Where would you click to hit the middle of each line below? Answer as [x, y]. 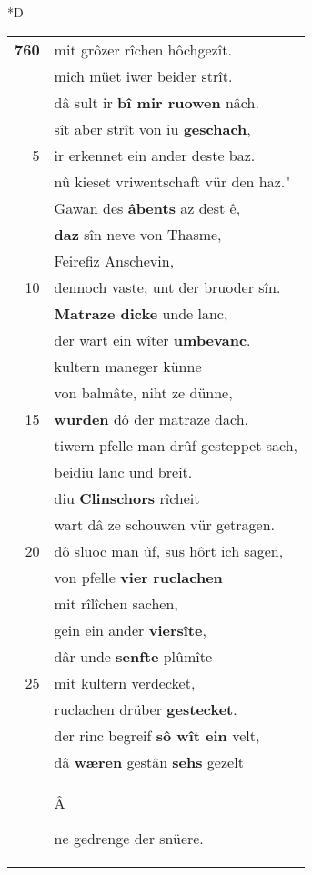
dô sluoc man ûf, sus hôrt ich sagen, [169, 550]
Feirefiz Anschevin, [114, 260]
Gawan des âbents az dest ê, [147, 207]
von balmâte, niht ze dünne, [143, 392]
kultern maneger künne [128, 366]
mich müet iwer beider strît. [143, 75]
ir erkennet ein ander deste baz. [155, 155]
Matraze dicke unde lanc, [141, 313]
